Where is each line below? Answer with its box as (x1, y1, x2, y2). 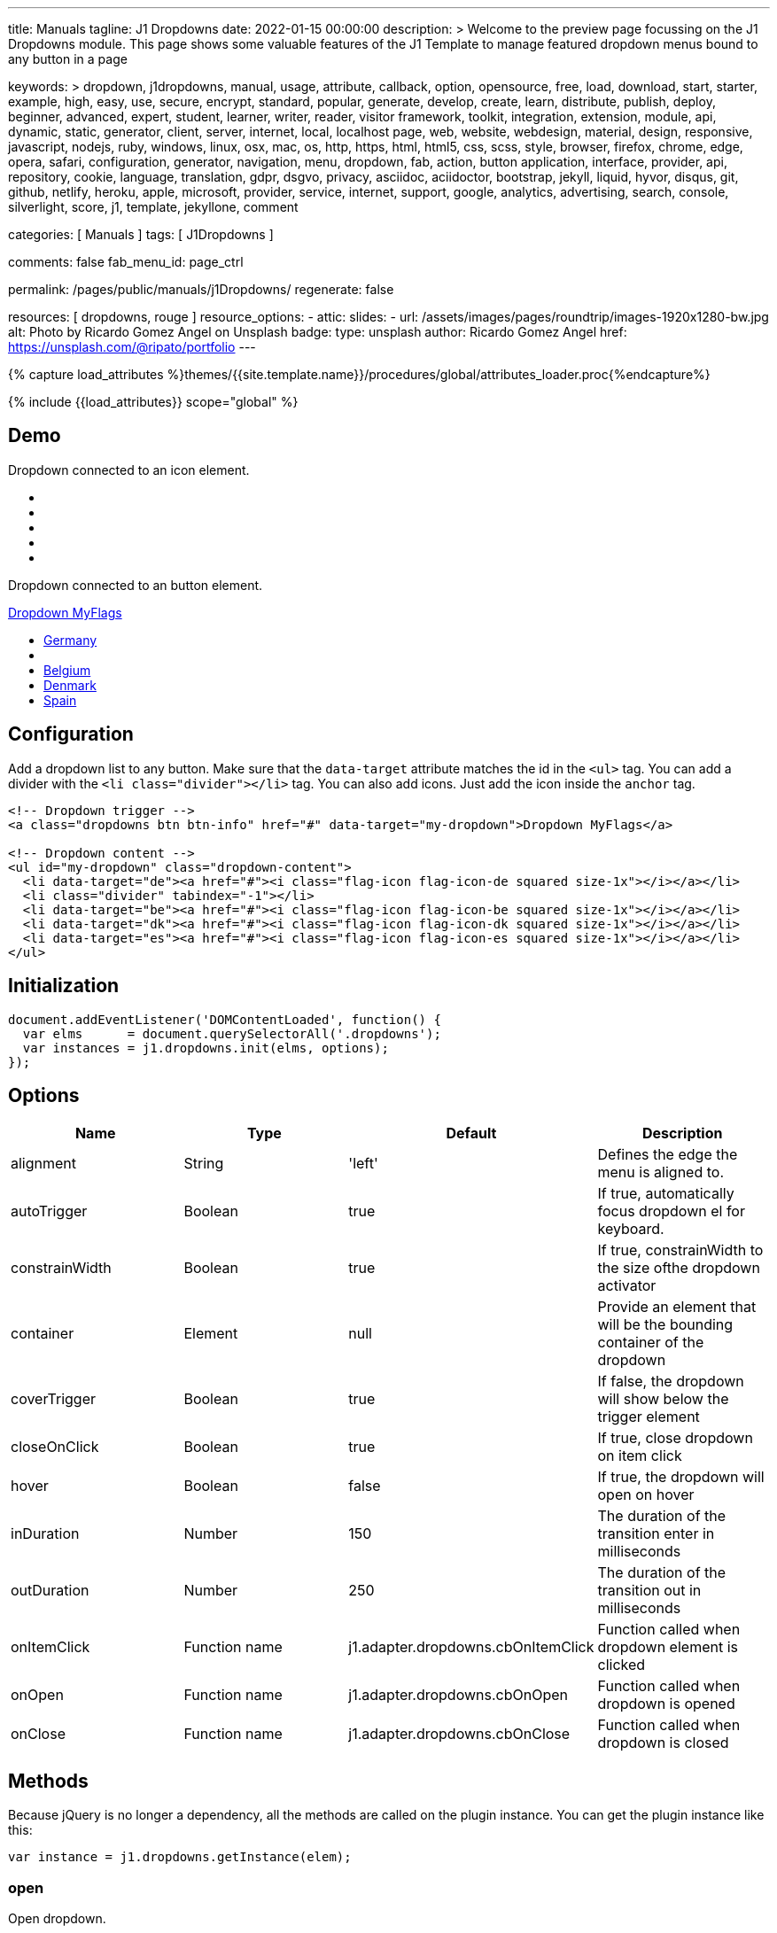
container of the (597, 1333, 704, 1352)
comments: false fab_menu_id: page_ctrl (8, 254, 244, 269)
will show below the (597, 1390, 729, 1409)
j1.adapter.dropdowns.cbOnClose (348, 1725, 571, 1743)
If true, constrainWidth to (597, 1241, 764, 1260)
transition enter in (597, 1525, 715, 1543)
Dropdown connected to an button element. (8, 577, 263, 593)
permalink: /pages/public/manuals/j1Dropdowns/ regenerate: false (8, 282, 394, 297)
